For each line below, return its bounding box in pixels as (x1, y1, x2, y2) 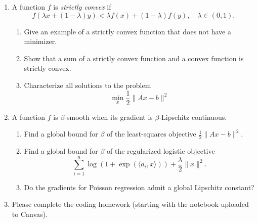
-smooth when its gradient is (64, 111, 153, 122)
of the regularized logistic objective (106, 146, 215, 156)
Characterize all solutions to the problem (24, 79, 151, 90)
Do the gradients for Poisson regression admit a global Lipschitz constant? (24, 182, 254, 192)
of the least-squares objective (106, 128, 196, 139)
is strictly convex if (53, 2, 111, 12)
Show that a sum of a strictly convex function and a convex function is (24, 53, 244, 63)
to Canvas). (12, 208, 48, 219)
